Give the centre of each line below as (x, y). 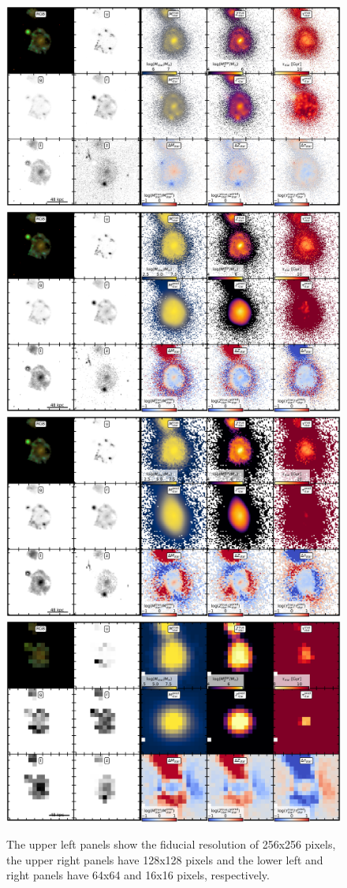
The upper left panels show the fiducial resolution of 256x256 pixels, (171, 844)
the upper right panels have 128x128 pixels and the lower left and (165, 859)
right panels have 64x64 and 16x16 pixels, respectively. (138, 875)
